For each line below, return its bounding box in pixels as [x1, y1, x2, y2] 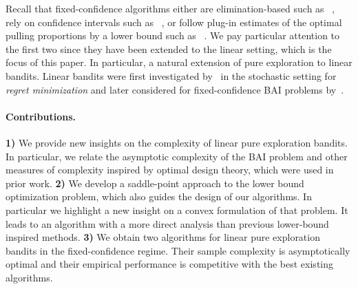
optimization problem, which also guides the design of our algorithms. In [6, 189, 312, 204]
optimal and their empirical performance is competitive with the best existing [6, 257, 333, 271]
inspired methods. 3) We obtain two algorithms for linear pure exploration [6, 230, 320, 244]
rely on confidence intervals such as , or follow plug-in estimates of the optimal [6, 14, 342, 29]
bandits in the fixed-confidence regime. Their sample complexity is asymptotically [6, 243, 350, 257]
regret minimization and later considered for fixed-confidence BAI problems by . [6, 82, 344, 96]
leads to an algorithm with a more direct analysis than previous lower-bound [6, 216, 329, 231]
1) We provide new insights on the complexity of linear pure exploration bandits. [6, 135, 348, 149]
